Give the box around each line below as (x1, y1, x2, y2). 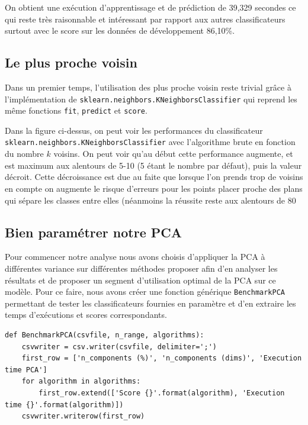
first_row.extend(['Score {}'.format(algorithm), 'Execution (38, 388, 285, 397)
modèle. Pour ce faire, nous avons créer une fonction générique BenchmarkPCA (5, 285, 285, 298)
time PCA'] (5, 365, 47, 374)
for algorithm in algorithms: (21, 377, 141, 386)
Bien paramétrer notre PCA (5, 223, 182, 241)
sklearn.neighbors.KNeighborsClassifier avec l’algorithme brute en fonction (5, 136, 296, 148)
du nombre (5, 147, 44, 160)
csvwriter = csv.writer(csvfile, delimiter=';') (21, 342, 217, 351)
